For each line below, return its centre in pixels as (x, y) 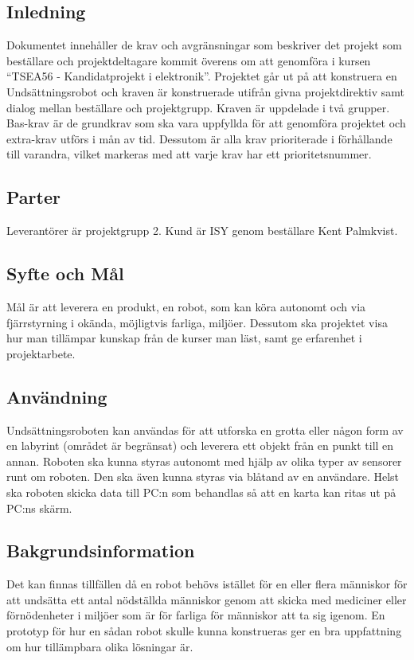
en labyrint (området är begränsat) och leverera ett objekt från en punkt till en (200, 445)
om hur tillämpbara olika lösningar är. (100, 646)
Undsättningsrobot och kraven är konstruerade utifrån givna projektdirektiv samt (206, 91)
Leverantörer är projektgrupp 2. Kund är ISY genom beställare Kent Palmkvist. (202, 230)
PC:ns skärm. (39, 508)
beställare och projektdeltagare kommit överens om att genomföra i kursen (189, 60)
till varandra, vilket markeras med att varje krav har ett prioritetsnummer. (189, 154)
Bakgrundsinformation (101, 551)
